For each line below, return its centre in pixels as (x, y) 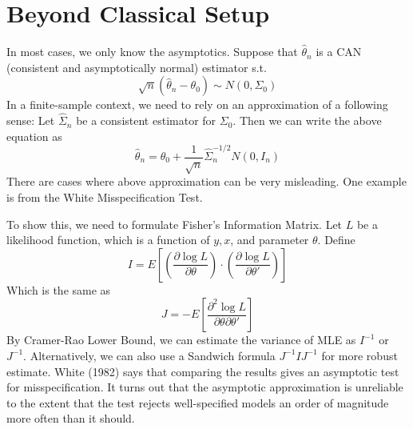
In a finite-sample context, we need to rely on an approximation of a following (197, 104)
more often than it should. (71, 418)
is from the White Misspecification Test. (105, 196)
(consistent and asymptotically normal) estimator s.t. (137, 67)
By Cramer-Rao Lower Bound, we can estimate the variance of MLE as (181, 340)
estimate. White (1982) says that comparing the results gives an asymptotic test (203, 371)
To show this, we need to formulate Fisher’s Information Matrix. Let (175, 224)
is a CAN (339, 52)
